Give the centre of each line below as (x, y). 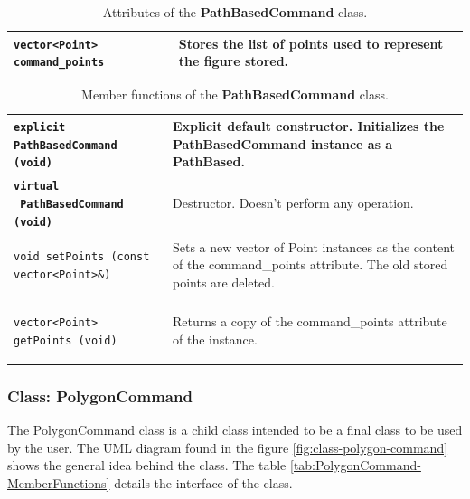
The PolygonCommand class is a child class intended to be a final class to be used (235, 430)
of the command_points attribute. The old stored (310, 264)
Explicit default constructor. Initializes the (308, 126)
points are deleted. (223, 282)
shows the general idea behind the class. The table (147, 465)
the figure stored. (234, 61)
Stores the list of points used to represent (311, 43)
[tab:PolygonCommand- (355, 465)
